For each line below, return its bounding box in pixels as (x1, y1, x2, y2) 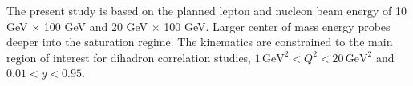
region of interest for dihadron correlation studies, (6, 49, 252, 65)
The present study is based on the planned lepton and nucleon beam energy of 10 (6, 2, 407, 18)
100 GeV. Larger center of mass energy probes (164, 18, 391, 34)
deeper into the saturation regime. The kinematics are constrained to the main (6, 33, 393, 50)
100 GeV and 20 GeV (43, 18, 148, 34)
